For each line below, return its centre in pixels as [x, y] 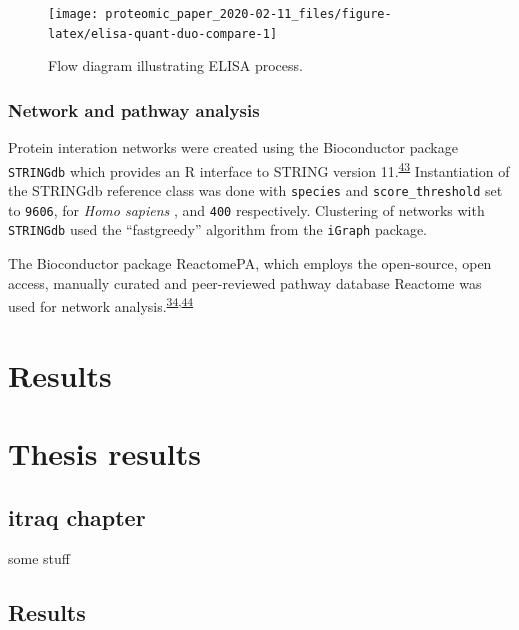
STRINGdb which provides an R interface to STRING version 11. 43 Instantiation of [259, 169]
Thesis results [104, 453]
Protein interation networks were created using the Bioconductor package [233, 147]
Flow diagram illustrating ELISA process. [175, 65]
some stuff [39, 558]
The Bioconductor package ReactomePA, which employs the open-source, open [250, 263]
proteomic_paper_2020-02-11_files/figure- [248, 14]
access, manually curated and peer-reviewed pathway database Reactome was [245, 282]
